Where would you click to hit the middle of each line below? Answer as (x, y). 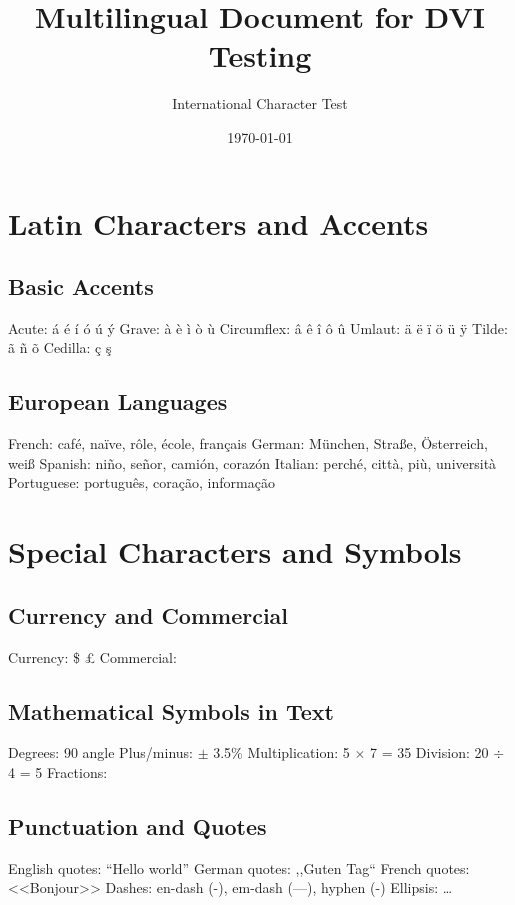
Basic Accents (81, 286)
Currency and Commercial (148, 614)
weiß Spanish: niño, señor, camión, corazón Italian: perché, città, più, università (252, 462)
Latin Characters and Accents (218, 222)
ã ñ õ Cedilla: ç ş (60, 347)
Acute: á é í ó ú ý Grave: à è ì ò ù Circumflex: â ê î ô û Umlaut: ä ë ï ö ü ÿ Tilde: (258, 327)
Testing (260, 55)
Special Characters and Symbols (235, 551)
